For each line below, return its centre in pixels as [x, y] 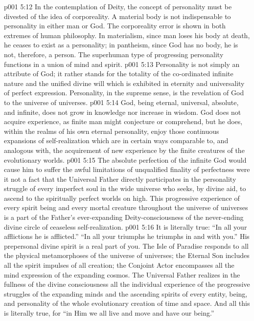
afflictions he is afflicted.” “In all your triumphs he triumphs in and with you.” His [127, 236]
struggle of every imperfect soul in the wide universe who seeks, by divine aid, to [125, 188]
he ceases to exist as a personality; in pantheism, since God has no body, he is [121, 45]
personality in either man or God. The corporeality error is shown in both [115, 26]
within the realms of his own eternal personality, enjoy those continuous [112, 131]
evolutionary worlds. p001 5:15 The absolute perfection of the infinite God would [125, 160]
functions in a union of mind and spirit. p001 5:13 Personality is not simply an [122, 64]
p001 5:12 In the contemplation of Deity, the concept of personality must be [118, 6]
